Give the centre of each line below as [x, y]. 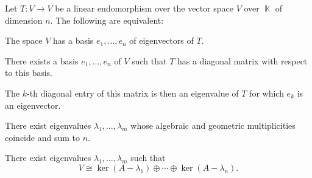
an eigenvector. [33, 105]
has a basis [73, 40]
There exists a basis [42, 60]
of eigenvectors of [161, 40]
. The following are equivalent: [107, 20]
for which [267, 93]
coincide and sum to [42, 137]
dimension [24, 20]
